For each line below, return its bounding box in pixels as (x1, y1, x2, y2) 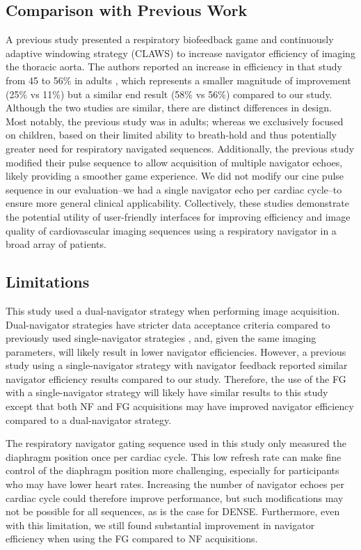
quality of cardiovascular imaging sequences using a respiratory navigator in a (6, 223, 337, 237)
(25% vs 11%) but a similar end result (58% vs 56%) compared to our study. (6, 86, 332, 101)
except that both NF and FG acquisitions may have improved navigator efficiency (6, 399, 354, 414)
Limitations (6, 271, 90, 292)
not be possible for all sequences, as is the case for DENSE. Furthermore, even (6, 504, 340, 519)
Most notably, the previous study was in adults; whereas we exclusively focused (6, 113, 344, 128)
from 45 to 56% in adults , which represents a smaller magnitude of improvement (6, 72, 351, 87)
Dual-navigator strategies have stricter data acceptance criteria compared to (6, 317, 330, 331)
